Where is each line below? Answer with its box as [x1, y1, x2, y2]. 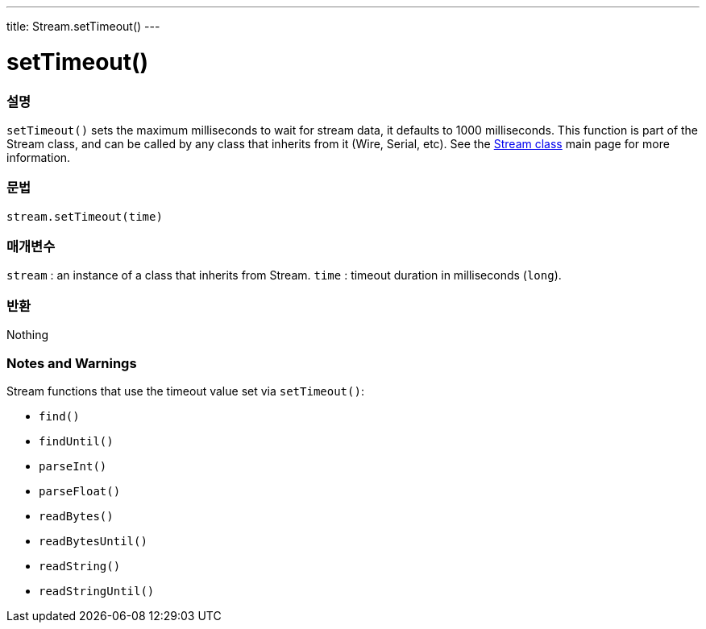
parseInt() [39, 459, 107, 473]
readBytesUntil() [39, 534, 147, 548]
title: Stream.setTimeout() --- [6, 19, 160, 33]
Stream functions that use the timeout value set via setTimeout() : [6, 383, 364, 398]
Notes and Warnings [6, 354, 137, 371]
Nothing [6, 328, 49, 342]
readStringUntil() [39, 584, 155, 598]
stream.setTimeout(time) [6, 209, 163, 223]
